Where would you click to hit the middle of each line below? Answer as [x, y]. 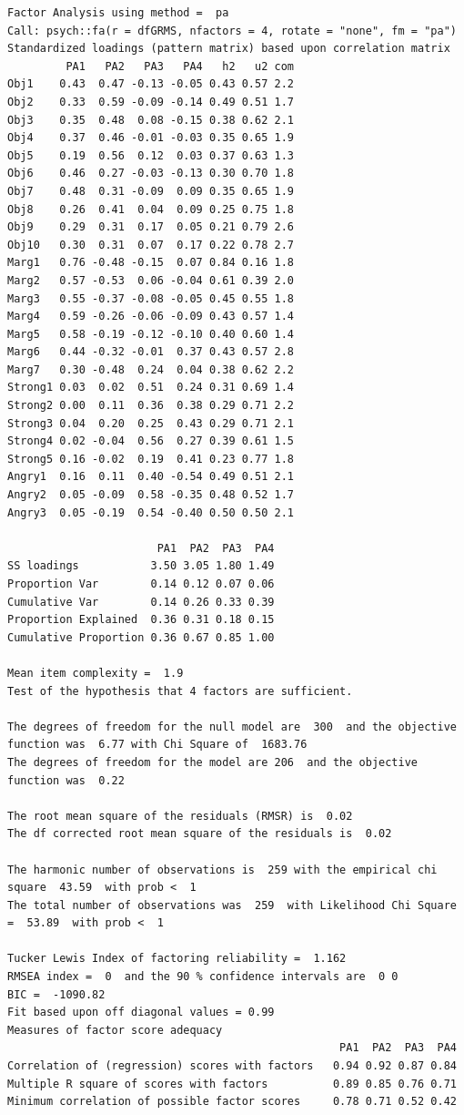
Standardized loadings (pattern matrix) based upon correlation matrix [229, 49]
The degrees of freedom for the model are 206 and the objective [213, 762]
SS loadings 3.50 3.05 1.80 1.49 [141, 566]
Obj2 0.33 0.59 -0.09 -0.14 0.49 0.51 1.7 [151, 102]
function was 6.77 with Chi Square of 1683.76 [157, 745]
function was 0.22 [66, 780]
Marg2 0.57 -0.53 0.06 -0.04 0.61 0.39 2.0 [151, 280]
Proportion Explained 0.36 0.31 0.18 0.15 [141, 620]
